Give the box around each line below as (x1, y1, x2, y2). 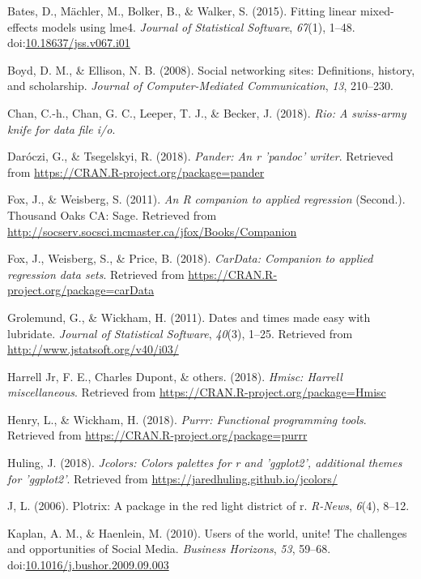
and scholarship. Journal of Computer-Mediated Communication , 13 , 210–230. (7, 77, 393, 94)
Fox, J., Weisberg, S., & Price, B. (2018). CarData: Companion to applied (7, 250, 373, 267)
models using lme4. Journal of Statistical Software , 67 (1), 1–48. (41, 18, 355, 35)
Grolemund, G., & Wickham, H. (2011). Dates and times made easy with (7, 308, 371, 325)
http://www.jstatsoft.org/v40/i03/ (7, 341, 179, 358)
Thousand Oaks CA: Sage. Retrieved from (7, 206, 217, 223)
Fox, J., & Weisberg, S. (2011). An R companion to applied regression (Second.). (7, 191, 406, 208)
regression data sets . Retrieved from (7, 265, 185, 282)
